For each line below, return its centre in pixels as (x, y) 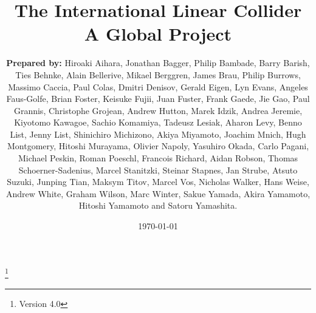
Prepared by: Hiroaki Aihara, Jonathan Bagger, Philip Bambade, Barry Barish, (158, 63)
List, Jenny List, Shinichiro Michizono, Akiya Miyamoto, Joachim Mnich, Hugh (158, 134)
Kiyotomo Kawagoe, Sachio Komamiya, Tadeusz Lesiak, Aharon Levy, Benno (158, 122)
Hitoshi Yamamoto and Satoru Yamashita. (158, 205)
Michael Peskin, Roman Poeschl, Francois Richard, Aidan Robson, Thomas (158, 158)
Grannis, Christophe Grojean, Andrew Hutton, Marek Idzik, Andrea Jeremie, (158, 110)
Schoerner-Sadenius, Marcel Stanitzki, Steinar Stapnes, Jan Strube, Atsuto (158, 170)
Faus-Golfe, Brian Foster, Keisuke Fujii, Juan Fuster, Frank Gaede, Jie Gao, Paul (158, 99)
